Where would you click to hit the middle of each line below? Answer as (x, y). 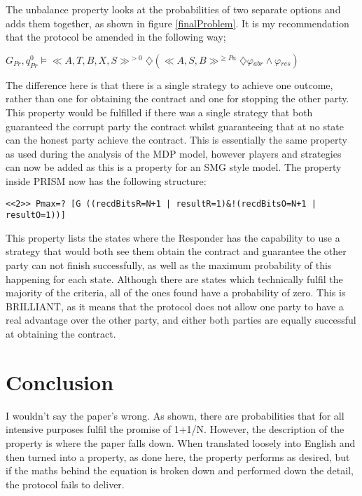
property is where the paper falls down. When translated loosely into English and (181, 442)
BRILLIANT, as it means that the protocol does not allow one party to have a (175, 306)
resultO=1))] (36, 215)
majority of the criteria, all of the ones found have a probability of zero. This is (176, 292)
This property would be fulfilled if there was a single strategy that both (159, 112)
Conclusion (60, 381)
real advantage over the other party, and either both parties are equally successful (181, 320)
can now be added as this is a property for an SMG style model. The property (174, 167)
